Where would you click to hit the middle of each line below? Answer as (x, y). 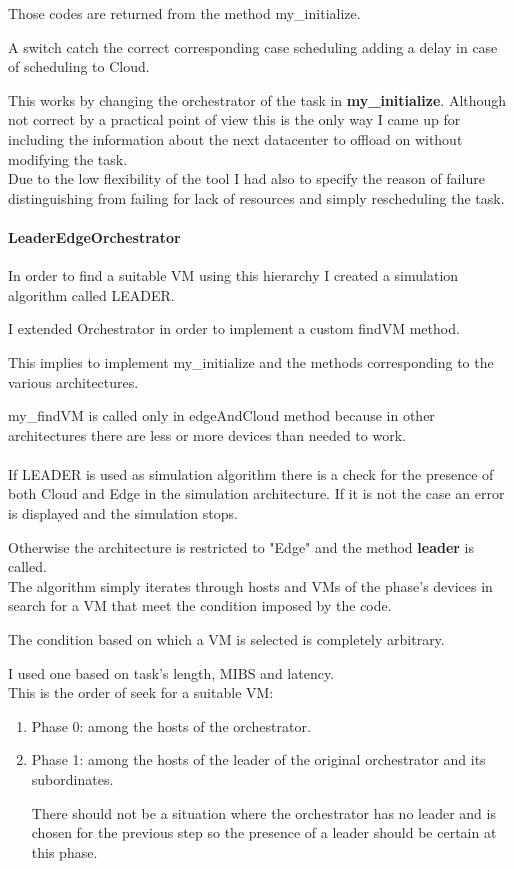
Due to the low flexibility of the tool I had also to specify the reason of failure (246, 178)
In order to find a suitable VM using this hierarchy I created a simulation (233, 275)
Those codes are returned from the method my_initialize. (184, 13)
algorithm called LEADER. (91, 294)
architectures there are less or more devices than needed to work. (207, 434)
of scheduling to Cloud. (79, 66)
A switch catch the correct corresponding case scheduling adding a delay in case (253, 46)
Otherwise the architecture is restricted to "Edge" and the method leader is (241, 546)
